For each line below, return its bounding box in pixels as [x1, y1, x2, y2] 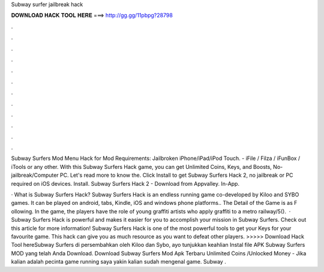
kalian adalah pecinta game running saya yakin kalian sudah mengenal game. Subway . [11, 258, 226, 265]
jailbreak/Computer [11, 171, 59, 179]
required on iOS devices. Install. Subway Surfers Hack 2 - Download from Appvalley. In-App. [11, 180, 240, 187]
